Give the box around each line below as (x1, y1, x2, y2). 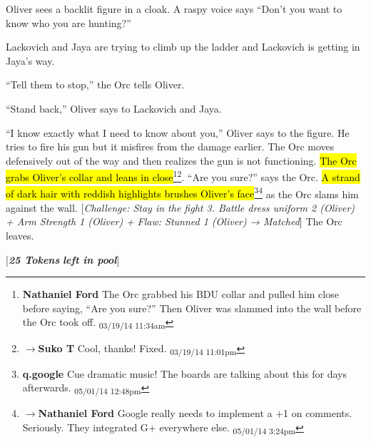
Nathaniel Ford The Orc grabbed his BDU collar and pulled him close (22, 287, 339, 302)
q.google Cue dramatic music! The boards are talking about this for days (22, 366, 347, 381)
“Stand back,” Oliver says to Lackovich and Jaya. (6, 101, 222, 115)
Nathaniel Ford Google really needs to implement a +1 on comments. (38, 406, 352, 421)
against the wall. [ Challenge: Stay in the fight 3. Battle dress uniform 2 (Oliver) (6, 200, 355, 215)
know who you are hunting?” (6, 15, 131, 30)
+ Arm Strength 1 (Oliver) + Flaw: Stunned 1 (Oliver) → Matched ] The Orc (6, 214, 342, 229)
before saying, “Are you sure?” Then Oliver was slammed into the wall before (22, 300, 362, 315)
